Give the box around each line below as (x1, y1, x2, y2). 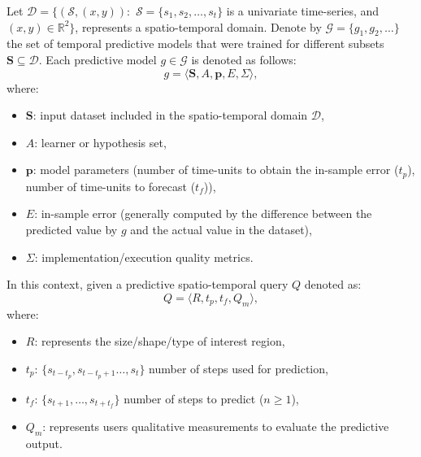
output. (25, 435, 63, 452)
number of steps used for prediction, (149, 359, 328, 376)
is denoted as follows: (191, 50, 297, 67)
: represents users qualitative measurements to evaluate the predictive (42, 418, 389, 435)
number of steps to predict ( (124, 390, 264, 407)
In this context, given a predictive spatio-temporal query (7, 276, 289, 293)
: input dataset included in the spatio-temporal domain (33, 107, 308, 124)
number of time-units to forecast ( (25, 177, 196, 194)
